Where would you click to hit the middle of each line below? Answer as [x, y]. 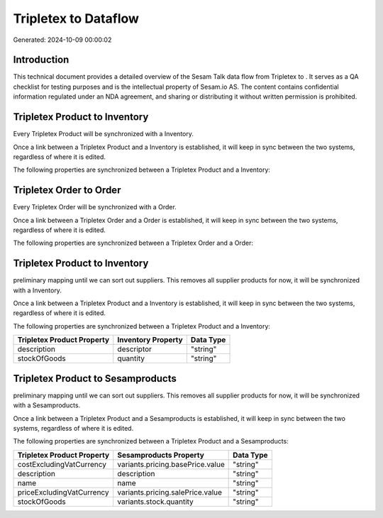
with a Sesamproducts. [47, 405]
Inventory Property [150, 340]
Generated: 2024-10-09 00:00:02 [62, 40]
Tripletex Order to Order [67, 191]
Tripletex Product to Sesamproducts [95, 379]
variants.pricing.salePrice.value [170, 492]
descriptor [135, 349]
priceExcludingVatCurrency [63, 492]
